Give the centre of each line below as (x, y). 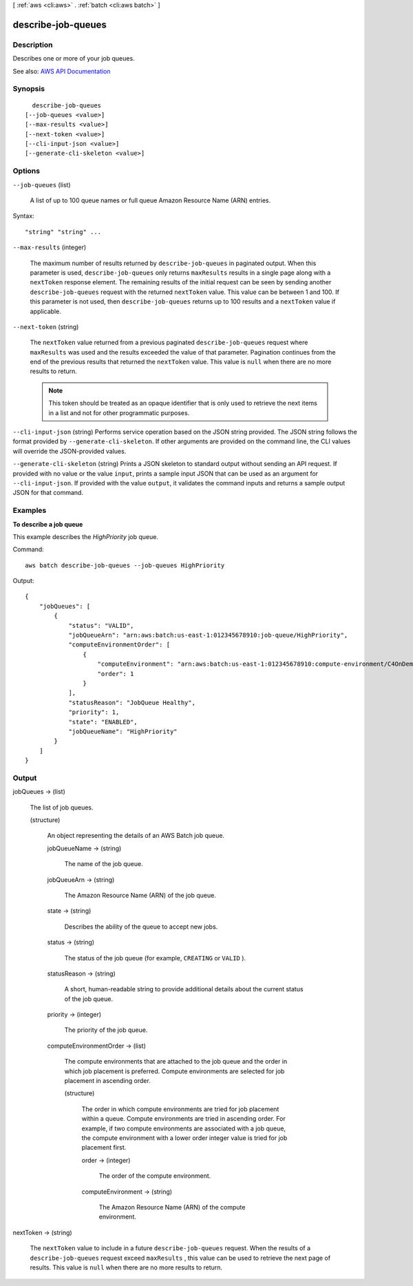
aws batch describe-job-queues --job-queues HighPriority (125, 565)
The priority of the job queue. (106, 1030)
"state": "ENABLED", (103, 722)
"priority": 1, (94, 712)
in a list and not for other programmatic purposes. (119, 412)
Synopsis (29, 89)
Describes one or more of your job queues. (74, 59)
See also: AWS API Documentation (62, 71)
